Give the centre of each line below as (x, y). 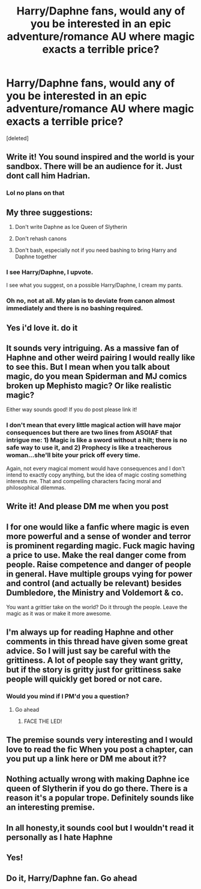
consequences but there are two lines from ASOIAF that (89, 433)
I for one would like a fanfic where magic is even (98, 527)
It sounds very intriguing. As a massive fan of (93, 348)
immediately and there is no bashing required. (75, 308)
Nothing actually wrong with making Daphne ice (98, 779)
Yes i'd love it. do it (42, 328)
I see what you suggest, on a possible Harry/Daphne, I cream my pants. (94, 285)
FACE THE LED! (43, 721)
